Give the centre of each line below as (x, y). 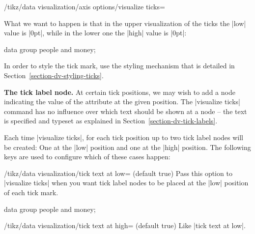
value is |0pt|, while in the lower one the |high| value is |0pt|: (95, 33)
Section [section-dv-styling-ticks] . (54, 75)
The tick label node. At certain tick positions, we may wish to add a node (120, 92)
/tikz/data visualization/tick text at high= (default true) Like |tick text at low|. (125, 225)
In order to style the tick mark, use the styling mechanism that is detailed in (119, 66)
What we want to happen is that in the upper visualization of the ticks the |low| (125, 23)
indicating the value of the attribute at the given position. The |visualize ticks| (122, 102)
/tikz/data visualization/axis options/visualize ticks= (85, 6)
